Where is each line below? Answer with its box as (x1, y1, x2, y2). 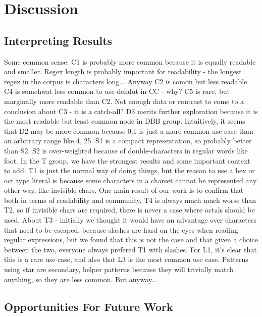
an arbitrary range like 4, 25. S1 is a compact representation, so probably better (4, 135, 252, 146)
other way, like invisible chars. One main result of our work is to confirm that (4, 185, 244, 195)
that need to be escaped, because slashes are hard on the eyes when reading (4, 224, 238, 235)
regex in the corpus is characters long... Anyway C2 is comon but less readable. (4, 76, 249, 86)
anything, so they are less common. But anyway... (4, 274, 158, 284)
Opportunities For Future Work (4, 298, 173, 314)
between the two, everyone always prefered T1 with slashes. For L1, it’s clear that (4, 244, 257, 254)
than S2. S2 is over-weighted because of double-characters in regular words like (4, 145, 248, 155)
